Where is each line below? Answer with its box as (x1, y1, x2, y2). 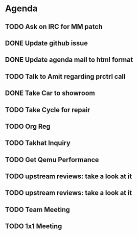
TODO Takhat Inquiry (5, 139, 71, 147)
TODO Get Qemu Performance (5, 155, 99, 164)
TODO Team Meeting (5, 205, 70, 213)
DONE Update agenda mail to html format (5, 56, 133, 64)
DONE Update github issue (5, 39, 88, 47)
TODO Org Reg (5, 122, 50, 130)
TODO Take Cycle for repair (5, 106, 91, 114)
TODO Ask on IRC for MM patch (5, 23, 103, 31)
